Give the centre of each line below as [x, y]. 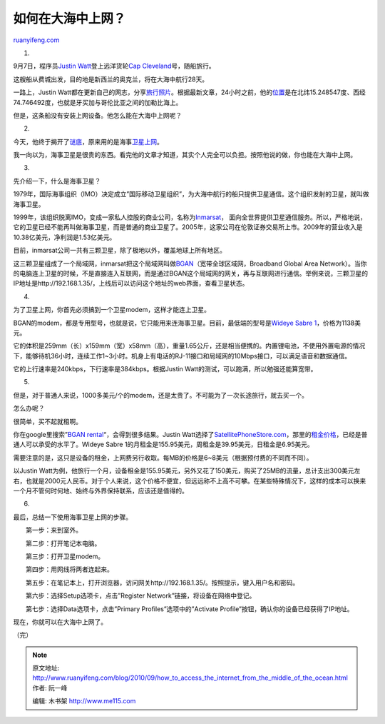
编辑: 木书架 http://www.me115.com [84, 701]
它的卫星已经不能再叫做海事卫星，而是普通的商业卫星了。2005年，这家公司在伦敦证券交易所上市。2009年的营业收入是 [188, 227]
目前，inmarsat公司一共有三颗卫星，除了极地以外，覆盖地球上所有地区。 [119, 251]
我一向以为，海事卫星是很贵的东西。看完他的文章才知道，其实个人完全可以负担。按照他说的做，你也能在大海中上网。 [185, 155]
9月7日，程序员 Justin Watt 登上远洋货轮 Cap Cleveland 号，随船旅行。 [114, 66]
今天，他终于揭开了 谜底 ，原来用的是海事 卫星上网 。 [88, 141]
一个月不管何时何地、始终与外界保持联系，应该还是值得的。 [101, 491]
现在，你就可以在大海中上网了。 [60, 622]
